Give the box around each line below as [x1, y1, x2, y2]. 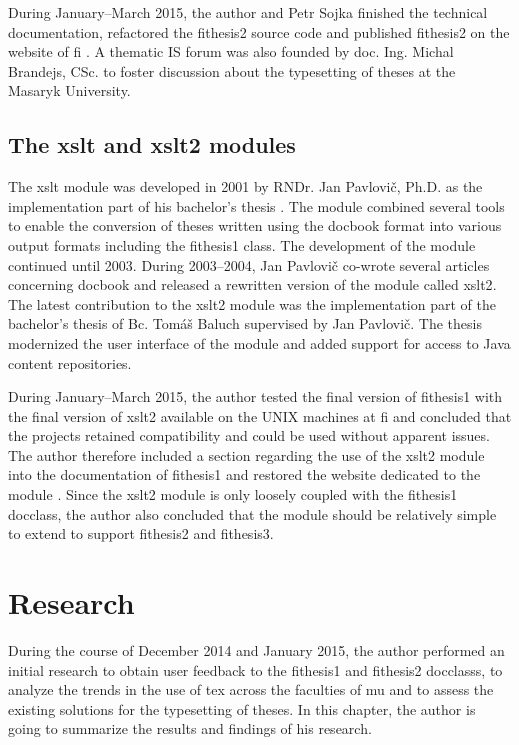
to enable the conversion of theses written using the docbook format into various [8, 215, 502, 236]
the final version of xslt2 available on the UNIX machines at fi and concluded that [8, 405, 512, 426]
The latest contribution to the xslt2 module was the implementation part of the [8, 293, 496, 314]
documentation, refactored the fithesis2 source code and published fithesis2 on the [8, 21, 510, 42]
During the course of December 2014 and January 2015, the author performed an [8, 639, 505, 660]
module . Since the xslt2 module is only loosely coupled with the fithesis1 [8, 484, 458, 505]
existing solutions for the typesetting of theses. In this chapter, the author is [8, 698, 476, 719]
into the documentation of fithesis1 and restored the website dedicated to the [8, 464, 481, 485]
